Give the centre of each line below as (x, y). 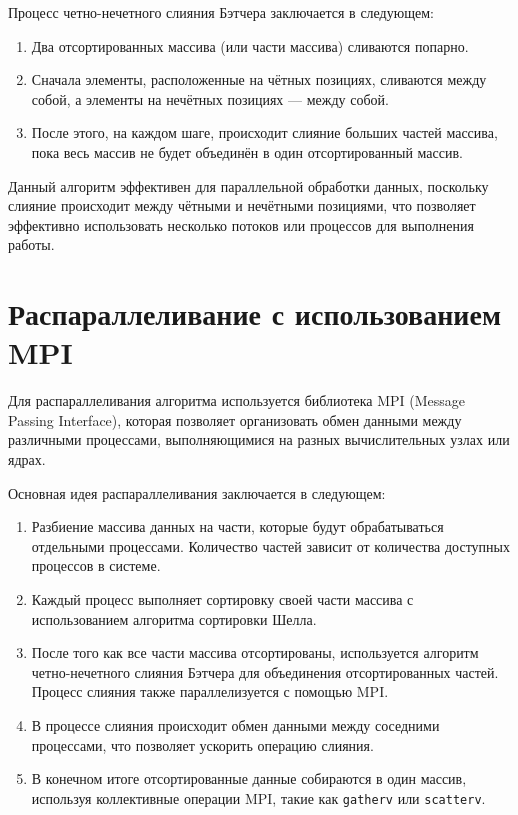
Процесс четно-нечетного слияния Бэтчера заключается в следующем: (221, 12)
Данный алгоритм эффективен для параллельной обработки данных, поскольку (248, 185)
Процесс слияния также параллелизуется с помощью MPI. (210, 691)
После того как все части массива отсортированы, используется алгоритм (255, 652)
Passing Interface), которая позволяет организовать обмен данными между (235, 419)
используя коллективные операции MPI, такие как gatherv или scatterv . (258, 797)
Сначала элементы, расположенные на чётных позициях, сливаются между (259, 79)
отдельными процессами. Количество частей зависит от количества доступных (270, 545)
